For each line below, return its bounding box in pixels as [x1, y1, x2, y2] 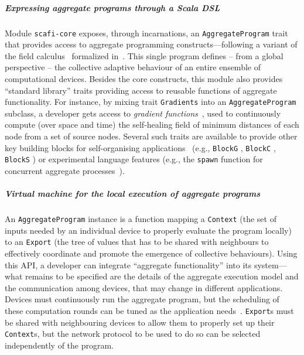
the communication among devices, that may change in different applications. [5, 281, 283, 293]
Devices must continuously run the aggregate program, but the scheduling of [5, 293, 279, 305]
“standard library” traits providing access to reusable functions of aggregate [5, 84, 277, 96]
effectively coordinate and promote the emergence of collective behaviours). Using [5, 247, 298, 259]
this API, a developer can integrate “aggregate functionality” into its [5, 258, 252, 271]
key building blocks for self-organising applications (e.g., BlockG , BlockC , [5, 141, 276, 153]
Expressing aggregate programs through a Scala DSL [5, 1, 220, 13]
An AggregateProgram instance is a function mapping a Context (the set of [5, 213, 276, 225]
